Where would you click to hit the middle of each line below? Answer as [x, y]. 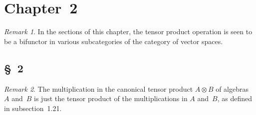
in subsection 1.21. [33, 108]
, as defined [235, 98]
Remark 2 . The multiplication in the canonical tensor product [99, 88]
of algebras [232, 88]
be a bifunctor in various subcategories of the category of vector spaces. [114, 41]
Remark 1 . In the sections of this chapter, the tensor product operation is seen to [128, 31]
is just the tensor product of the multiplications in [111, 98]
